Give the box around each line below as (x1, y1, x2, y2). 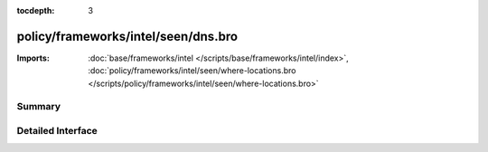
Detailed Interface (16, 125, 99, 138)
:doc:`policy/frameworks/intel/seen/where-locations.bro (88, 65, 296, 76)
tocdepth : (16, 5, 55, 15)
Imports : (16, 52, 50, 63)
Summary (16, 100, 61, 113)
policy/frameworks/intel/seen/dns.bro (16, 28, 239, 44)
